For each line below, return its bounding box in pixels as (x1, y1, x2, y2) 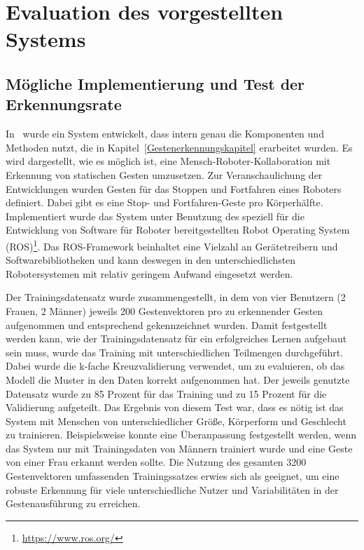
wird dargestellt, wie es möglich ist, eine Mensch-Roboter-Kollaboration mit (6, 154, 331, 168)
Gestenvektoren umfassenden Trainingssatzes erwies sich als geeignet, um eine (6, 469, 339, 483)
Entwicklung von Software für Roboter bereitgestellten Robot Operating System (6, 222, 350, 237)
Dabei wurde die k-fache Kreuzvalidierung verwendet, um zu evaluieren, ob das (6, 358, 345, 373)
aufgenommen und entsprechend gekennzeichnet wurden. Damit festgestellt (6, 317, 328, 332)
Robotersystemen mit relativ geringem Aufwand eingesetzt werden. (6, 266, 293, 281)
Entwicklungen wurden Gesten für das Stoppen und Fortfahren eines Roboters (6, 181, 342, 196)
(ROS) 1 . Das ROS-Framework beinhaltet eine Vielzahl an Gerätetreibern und (6, 236, 338, 253)
